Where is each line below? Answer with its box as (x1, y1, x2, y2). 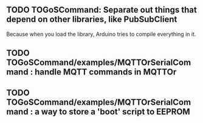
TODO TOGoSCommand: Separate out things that (6, 5, 198, 15)
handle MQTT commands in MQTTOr (34, 67, 177, 78)
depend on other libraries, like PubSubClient (6, 15, 177, 25)
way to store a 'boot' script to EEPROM (41, 106, 190, 117)
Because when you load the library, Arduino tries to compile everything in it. (6, 30, 196, 38)
